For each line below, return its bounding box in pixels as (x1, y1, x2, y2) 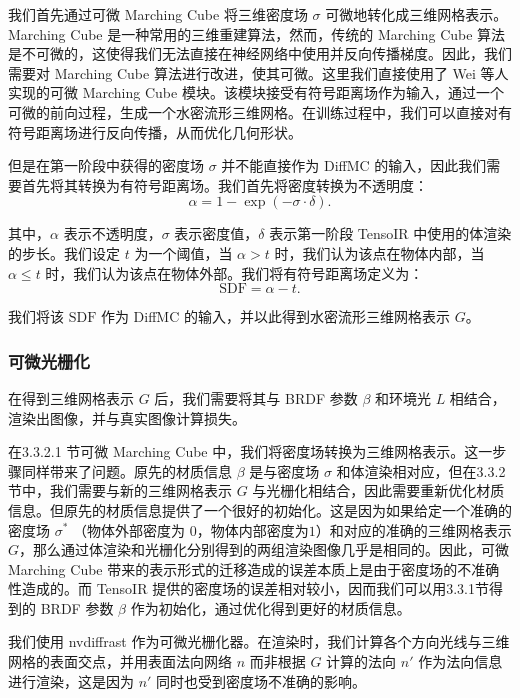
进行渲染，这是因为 (8, 670, 134, 691)
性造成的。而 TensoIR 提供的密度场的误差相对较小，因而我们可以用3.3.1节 (8, 578, 489, 599)
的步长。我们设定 (8, 242, 120, 263)
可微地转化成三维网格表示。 (325, 4, 508, 24)
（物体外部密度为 (73, 519, 186, 540)
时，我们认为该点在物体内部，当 (274, 242, 485, 263)
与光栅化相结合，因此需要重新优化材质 (252, 480, 505, 501)
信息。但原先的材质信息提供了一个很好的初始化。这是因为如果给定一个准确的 (8, 499, 512, 520)
